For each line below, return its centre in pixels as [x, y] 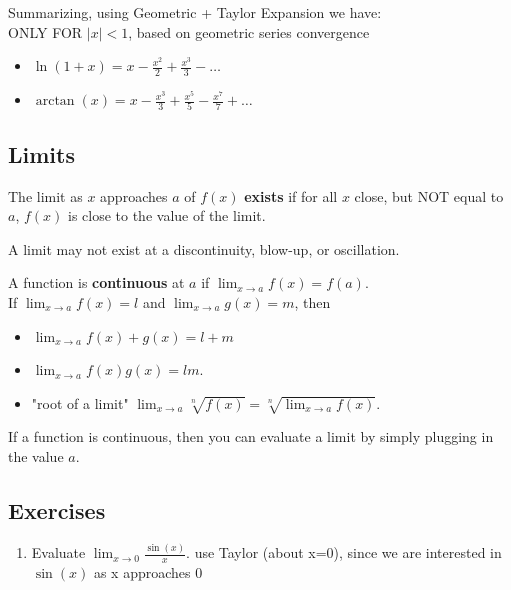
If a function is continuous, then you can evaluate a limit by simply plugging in [251, 436]
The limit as [45, 195]
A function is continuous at [96, 282]
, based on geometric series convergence [249, 31]
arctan [55, 101]
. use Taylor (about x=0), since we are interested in [344, 552]
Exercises [57, 510]
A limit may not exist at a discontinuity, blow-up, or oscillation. [204, 248]
